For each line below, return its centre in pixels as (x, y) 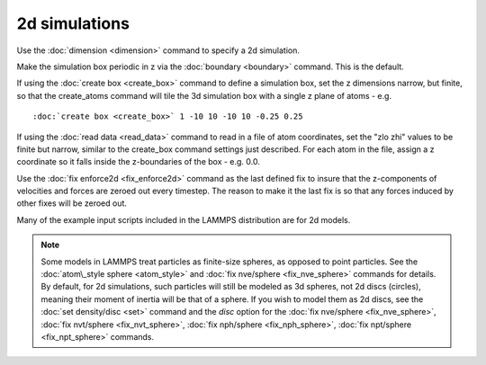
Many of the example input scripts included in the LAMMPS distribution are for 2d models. (184, 219)
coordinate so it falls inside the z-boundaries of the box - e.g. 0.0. (139, 162)
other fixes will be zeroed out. (72, 203)
